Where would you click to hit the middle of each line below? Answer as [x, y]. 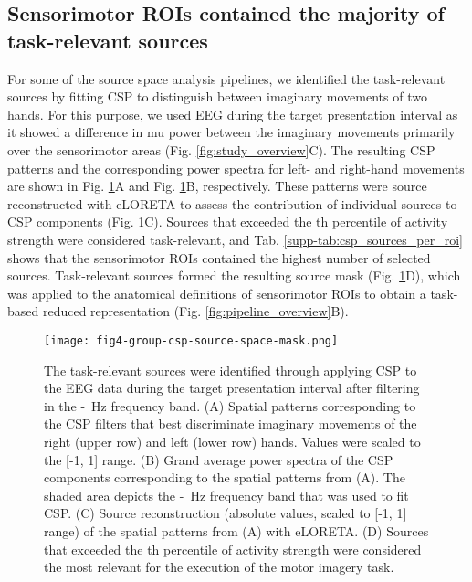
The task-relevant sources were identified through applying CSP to [231, 370]
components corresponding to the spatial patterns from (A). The [225, 477]
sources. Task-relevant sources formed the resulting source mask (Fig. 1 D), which [234, 275]
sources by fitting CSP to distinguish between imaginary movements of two [217, 96]
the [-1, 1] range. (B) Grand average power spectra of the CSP [219, 459]
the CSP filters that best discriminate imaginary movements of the [231, 423]
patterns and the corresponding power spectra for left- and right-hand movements [236, 168]
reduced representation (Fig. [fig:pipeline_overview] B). [195, 311]
